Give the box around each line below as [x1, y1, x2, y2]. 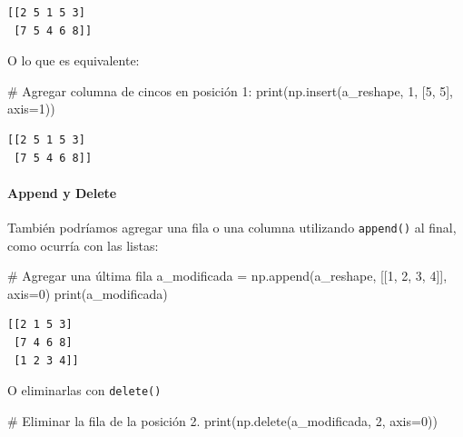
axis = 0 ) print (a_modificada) [7, 283, 168, 303]
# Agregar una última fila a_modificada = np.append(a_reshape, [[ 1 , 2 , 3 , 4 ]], [7, 266, 448, 285]
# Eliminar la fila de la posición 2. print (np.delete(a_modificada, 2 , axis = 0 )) [7, 411, 438, 430]
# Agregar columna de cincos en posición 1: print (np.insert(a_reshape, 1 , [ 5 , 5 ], [7, 81, 453, 100]
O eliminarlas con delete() [7, 381, 162, 400]
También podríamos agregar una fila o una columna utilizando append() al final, [7, 217, 457, 236]
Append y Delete [7, 183, 117, 202]
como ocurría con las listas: [7, 235, 159, 254]
